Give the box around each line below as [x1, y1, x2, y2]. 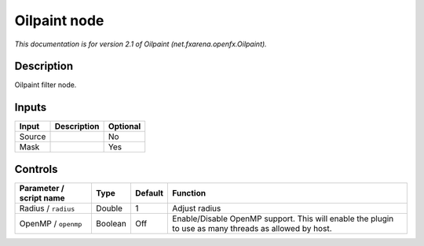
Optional [108, 121, 141, 132]
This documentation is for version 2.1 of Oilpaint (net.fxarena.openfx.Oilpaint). [14, 39, 267, 49]
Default [134, 187, 164, 198]
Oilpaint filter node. [14, 80, 77, 90]
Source [19, 131, 46, 142]
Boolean [95, 218, 127, 229]
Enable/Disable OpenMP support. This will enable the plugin [172, 213, 394, 224]
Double [95, 203, 123, 214]
